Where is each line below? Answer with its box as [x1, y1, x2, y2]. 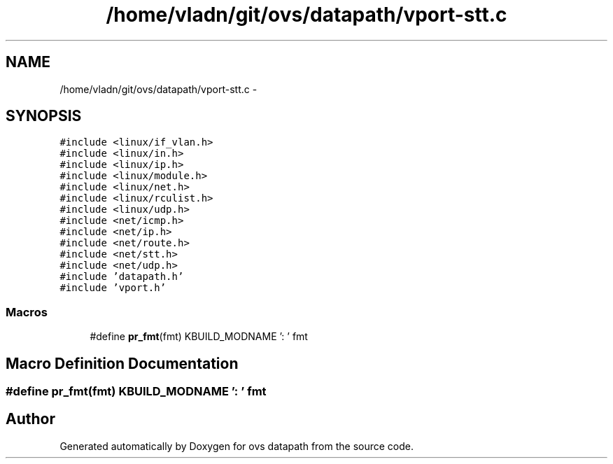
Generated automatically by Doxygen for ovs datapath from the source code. [59, 440, 414, 452]
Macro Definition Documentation [6, 354, 239, 372]
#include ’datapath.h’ [59, 271, 184, 283]
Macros [6, 304, 48, 319]
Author [6, 410, 55, 428]
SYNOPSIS [6, 107, 82, 125]
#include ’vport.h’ [59, 282, 167, 294]
